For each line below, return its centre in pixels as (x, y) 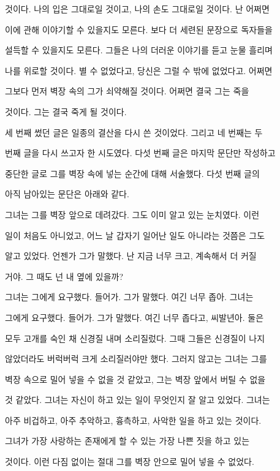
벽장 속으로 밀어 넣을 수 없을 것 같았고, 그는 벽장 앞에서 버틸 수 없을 (135, 379)
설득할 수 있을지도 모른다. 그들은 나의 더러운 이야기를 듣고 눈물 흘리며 (139, 50)
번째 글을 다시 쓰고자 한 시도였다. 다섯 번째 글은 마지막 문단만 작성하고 (140, 153)
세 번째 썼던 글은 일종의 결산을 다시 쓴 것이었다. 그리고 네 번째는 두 (134, 132)
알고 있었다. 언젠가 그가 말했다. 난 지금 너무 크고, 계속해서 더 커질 (131, 256)
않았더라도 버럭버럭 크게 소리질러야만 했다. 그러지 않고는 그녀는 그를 (136, 359)
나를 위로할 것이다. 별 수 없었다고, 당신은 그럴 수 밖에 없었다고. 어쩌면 (139, 70)
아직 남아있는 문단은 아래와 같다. (67, 194)
